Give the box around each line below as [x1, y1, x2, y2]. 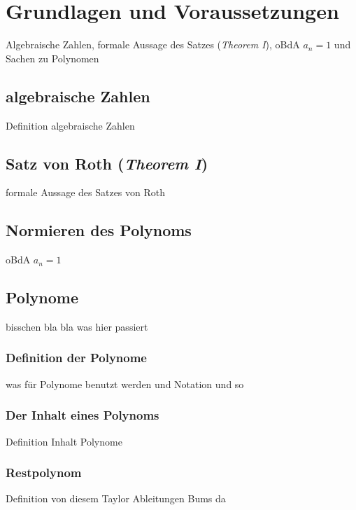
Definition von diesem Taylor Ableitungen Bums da [6, 491, 226, 506]
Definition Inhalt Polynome [6, 434, 122, 448]
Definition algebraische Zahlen [6, 118, 135, 132]
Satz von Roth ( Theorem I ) [6, 152, 208, 174]
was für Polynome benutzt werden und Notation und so [6, 376, 244, 391]
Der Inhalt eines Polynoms [6, 406, 159, 424]
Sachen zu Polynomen [6, 50, 99, 65]
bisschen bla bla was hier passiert [6, 319, 148, 333]
